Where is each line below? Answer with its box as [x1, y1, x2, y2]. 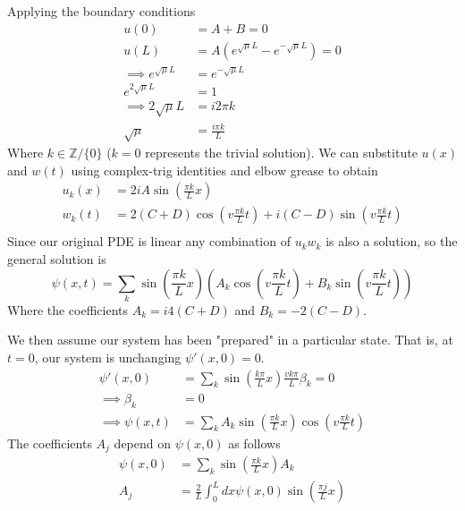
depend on [114, 433, 172, 452]
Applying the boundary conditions [7, 2, 196, 20]
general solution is [7, 249, 106, 268]
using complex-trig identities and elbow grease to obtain [71, 160, 378, 179]
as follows [228, 433, 281, 452]
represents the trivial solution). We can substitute [145, 143, 418, 162]
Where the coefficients [7, 300, 129, 319]
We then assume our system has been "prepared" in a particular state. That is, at [7, 330, 453, 349]
